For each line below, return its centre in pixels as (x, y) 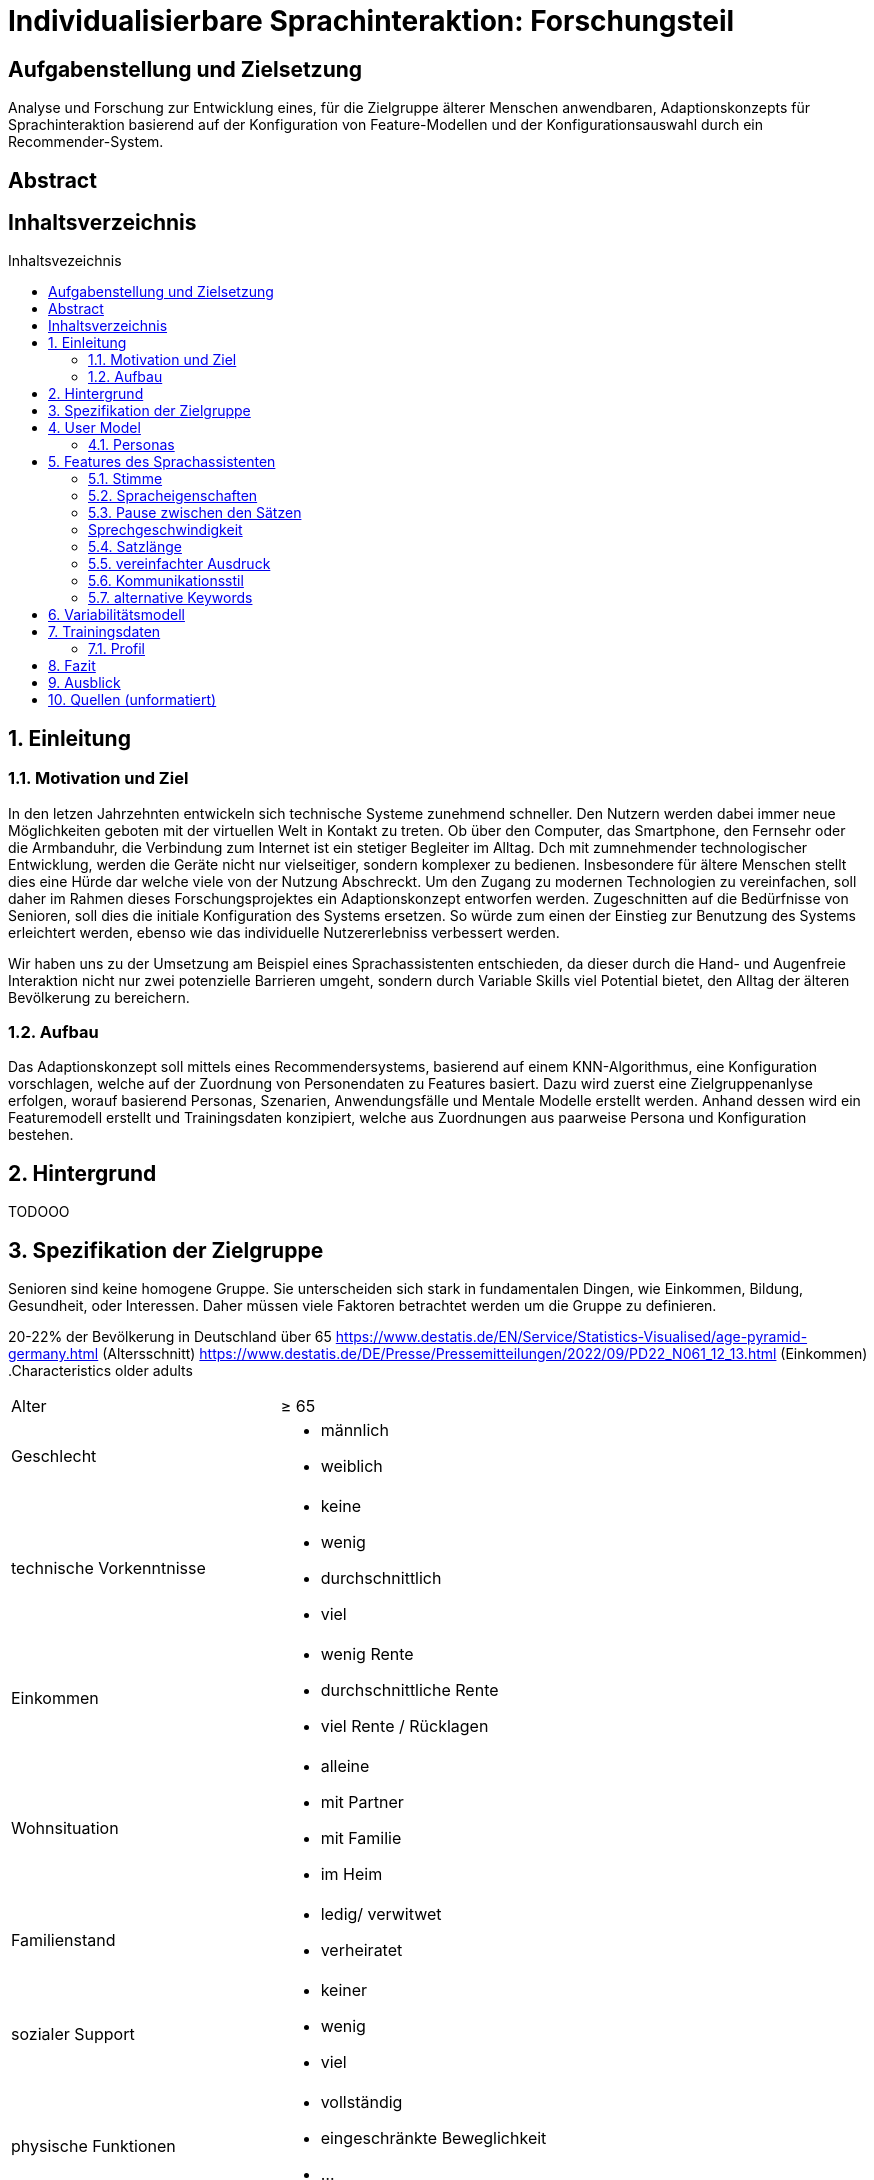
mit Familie (361, 1838)
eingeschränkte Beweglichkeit (433, 2138)
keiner (344, 1990)
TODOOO (39, 1212)
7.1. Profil (116, 649)
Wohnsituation (65, 1828)
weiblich (351, 1466)
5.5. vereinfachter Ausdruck (179, 564)
